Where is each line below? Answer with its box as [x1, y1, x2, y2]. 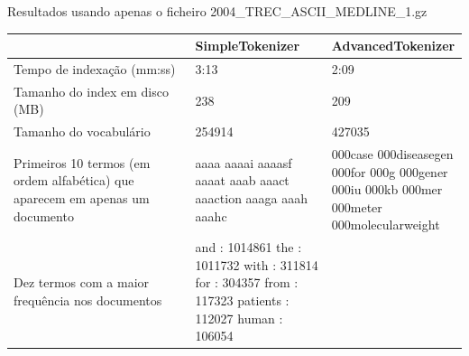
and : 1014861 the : [195, 238, 302, 257]
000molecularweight [331, 215, 440, 234]
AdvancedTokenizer [331, 36, 455, 55]
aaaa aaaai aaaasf [195, 153, 292, 172]
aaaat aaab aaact [195, 171, 290, 190]
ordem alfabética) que [14, 171, 134, 190]
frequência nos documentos [14, 291, 162, 310]
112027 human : [195, 308, 283, 327]
